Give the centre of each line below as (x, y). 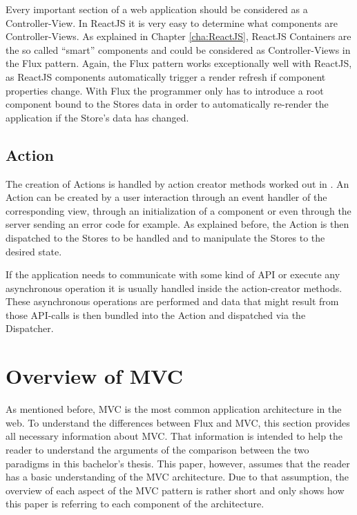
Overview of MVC (94, 376)
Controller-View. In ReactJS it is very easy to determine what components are (172, 22)
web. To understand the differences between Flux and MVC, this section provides (178, 422)
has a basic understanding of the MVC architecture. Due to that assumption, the (177, 477)
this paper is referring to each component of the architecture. (135, 504)
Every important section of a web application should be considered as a (157, 9)
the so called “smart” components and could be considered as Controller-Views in (178, 49)
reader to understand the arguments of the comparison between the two (157, 449)
